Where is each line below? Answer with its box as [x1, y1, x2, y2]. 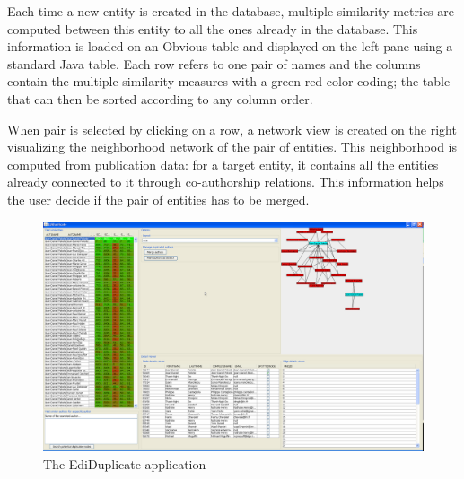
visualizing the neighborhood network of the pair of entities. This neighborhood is [7, 137, 458, 156]
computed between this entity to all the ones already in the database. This [7, 19, 418, 38]
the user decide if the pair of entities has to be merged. [7, 189, 310, 208]
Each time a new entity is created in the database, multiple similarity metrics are [7, 2, 454, 20]
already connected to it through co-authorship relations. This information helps [7, 172, 444, 191]
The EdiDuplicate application [43, 454, 206, 473]
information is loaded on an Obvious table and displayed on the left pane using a [7, 37, 453, 56]
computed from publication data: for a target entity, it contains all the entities [7, 154, 439, 173]
